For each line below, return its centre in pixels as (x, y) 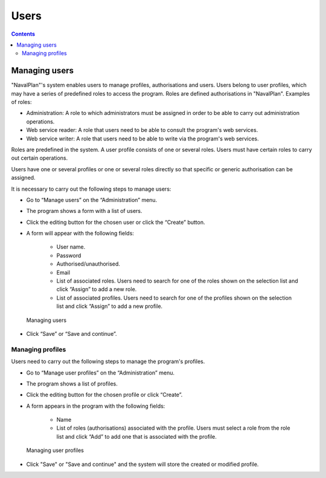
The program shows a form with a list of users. (84, 211)
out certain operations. (40, 158)
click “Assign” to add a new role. (97, 289)
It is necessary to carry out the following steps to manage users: (91, 189)
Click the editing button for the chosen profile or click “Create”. (104, 395)
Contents (23, 34)
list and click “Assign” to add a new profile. (110, 306)
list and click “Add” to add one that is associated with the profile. (137, 436)
